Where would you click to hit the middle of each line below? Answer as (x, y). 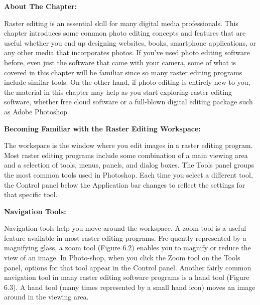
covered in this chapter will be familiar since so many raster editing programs (123, 72)
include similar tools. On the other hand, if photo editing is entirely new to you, (127, 82)
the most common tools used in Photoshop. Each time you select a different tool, (128, 174)
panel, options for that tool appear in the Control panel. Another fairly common (128, 267)
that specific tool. (31, 194)
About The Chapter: (41, 6)
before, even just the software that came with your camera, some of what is (120, 62)
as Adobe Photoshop (36, 111)
